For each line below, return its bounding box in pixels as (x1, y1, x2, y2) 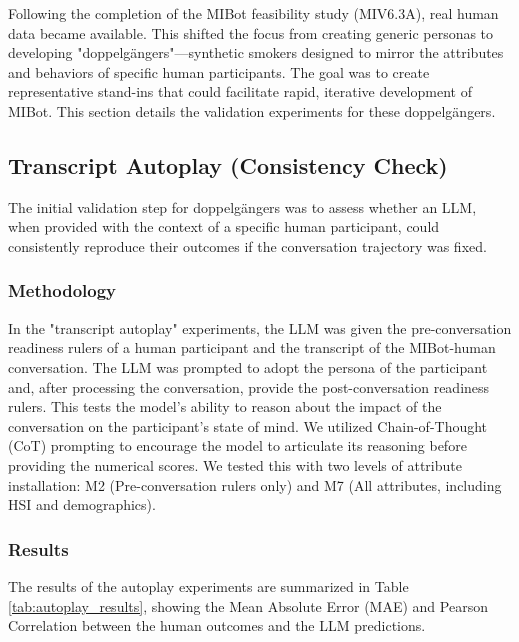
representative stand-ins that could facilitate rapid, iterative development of (8, 81, 472, 102)
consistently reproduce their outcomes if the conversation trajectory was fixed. (8, 235, 487, 256)
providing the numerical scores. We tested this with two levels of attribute (8, 454, 462, 475)
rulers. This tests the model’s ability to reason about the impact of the (8, 396, 442, 417)
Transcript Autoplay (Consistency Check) (8, 149, 448, 180)
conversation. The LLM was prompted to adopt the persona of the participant (8, 356, 488, 377)
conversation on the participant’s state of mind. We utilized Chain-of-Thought (8, 415, 488, 436)
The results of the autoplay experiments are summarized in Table (8, 575, 409, 596)
